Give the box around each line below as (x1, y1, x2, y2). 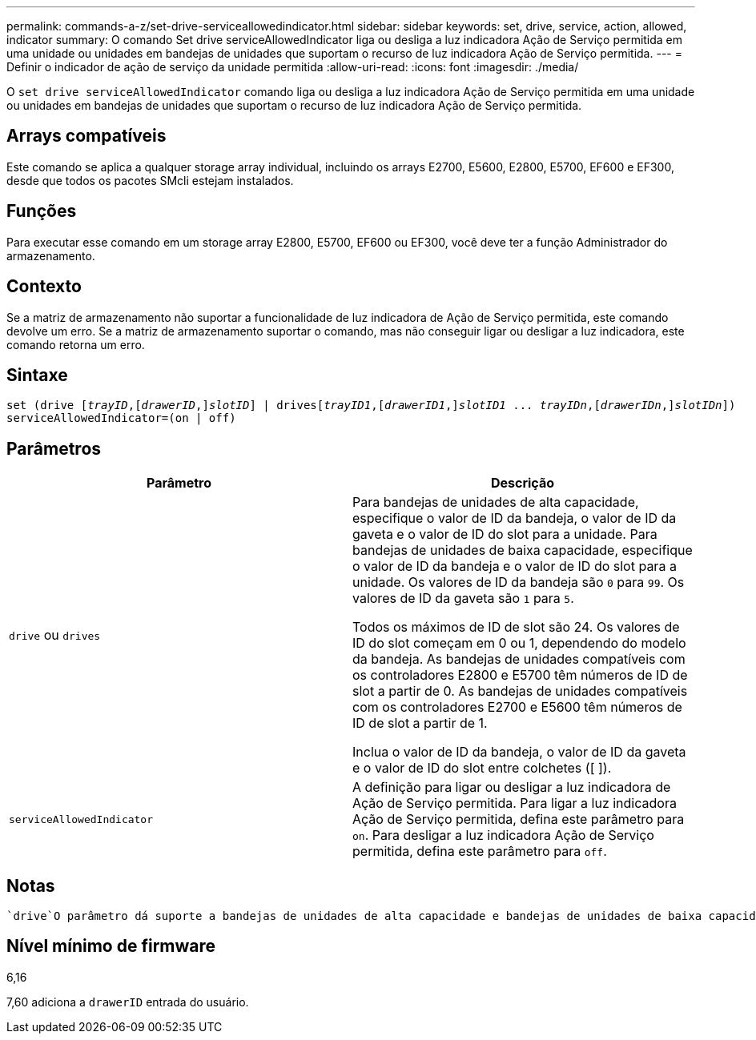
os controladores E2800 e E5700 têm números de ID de (352, 667, 688, 684)
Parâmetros (6, 438, 102, 459)
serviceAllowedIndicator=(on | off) (6, 412, 236, 425)
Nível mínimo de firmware (6, 936, 216, 957)
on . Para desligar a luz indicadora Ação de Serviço (352, 827, 654, 844)
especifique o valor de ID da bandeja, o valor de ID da (352, 510, 677, 527)
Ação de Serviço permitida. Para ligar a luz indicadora (352, 795, 677, 812)
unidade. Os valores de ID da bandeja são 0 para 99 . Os (352, 574, 685, 591)
